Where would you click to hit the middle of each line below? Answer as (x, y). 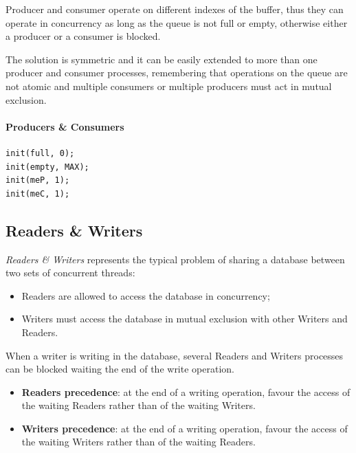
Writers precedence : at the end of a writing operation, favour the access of (185, 428)
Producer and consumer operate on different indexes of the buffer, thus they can (175, 9)
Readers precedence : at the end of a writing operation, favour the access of (186, 391)
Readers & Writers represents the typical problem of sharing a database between (175, 259)
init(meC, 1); (38, 194)
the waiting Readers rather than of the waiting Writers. (138, 405)
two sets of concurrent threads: (70, 273)
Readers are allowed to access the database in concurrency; (146, 295)
